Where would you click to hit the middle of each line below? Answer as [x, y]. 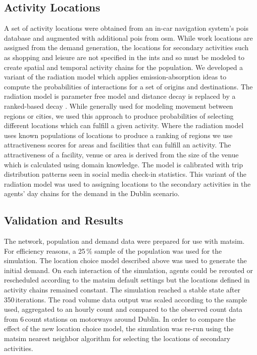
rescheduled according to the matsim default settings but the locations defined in [127, 280]
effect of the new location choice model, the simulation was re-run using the [119, 328]
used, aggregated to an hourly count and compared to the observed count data [123, 309]
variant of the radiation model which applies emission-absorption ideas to [115, 77]
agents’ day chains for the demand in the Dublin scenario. [92, 193]
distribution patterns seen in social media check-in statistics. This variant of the [125, 174]
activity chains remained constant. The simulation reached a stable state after [122, 290]
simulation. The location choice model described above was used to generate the [126, 260]
